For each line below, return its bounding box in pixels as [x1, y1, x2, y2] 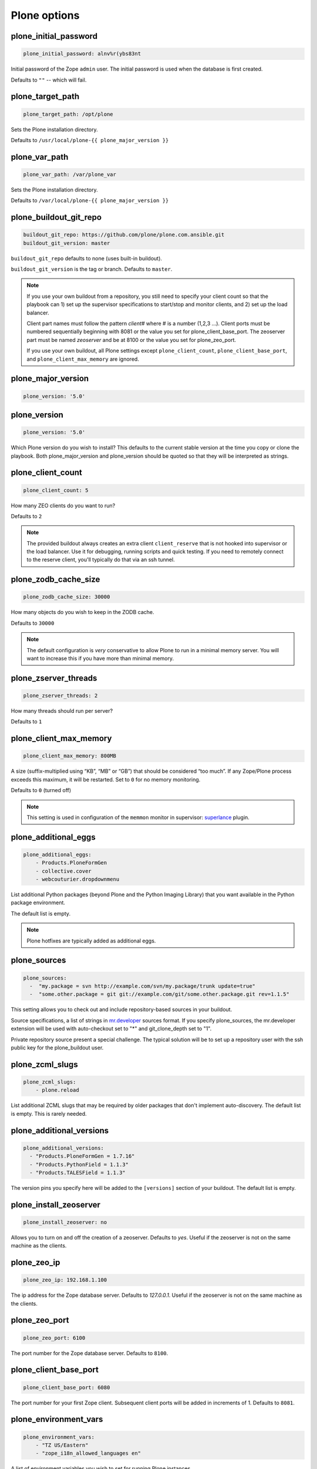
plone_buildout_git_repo [11, 212, 102, 223]
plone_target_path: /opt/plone [23, 110, 114, 118]
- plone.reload [35, 1087, 79, 1094]
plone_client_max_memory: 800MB [23, 753, 117, 759]
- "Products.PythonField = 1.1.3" [29, 1161, 129, 1168]
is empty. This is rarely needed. [11, 1110, 87, 1117]
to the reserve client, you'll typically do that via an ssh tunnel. [26, 556, 176, 564]
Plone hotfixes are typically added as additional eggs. [26, 937, 156, 944]
